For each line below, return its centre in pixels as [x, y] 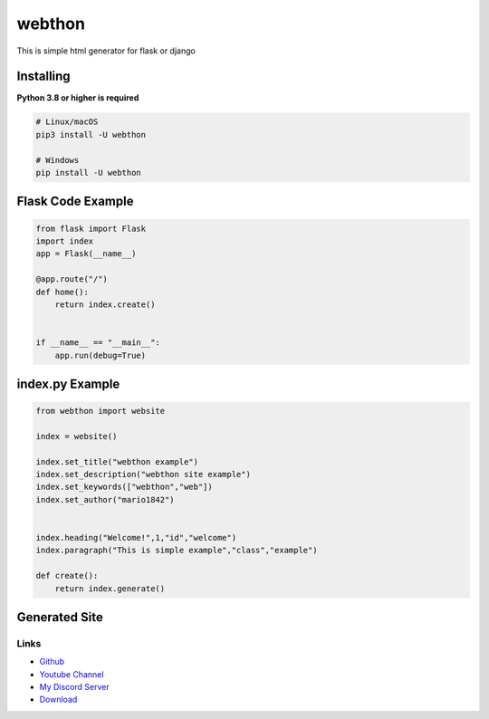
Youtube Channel [72, 674]
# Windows [58, 160]
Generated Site [60, 617]
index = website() [77, 436]
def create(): [67, 576]
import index [65, 241]
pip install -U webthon [89, 173]
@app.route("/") [72, 279]
